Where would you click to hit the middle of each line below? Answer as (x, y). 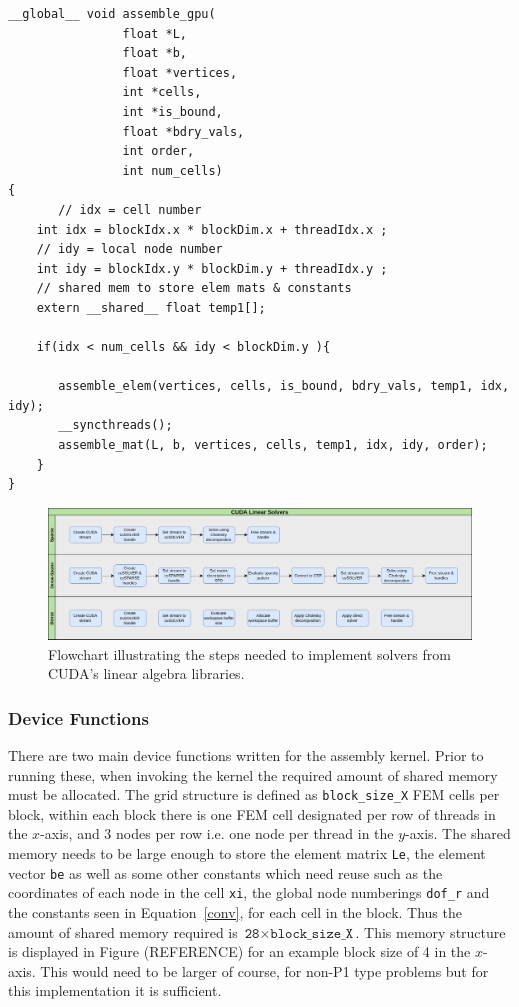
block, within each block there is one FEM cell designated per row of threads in (252, 813)
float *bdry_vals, (183, 131)
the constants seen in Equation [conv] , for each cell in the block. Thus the (235, 911)
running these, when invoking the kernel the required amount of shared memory (253, 774)
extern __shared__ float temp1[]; (151, 307)
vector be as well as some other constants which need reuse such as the (225, 872)
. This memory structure (430, 931)
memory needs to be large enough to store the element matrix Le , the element (247, 852)
